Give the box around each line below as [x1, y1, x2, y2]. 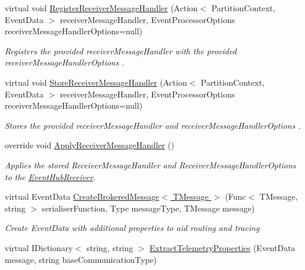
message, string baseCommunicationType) [5, 253, 157, 265]
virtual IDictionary [5, 241, 73, 253]
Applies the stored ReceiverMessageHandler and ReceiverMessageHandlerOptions [5, 158, 296, 171]
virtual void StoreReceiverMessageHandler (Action [5, 76, 187, 88]
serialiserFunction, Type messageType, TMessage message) [42, 201, 255, 214]
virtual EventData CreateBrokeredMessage [5, 190, 159, 203]
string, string [86, 241, 133, 253]
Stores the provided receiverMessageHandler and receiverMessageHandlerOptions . [5, 119, 301, 131]
